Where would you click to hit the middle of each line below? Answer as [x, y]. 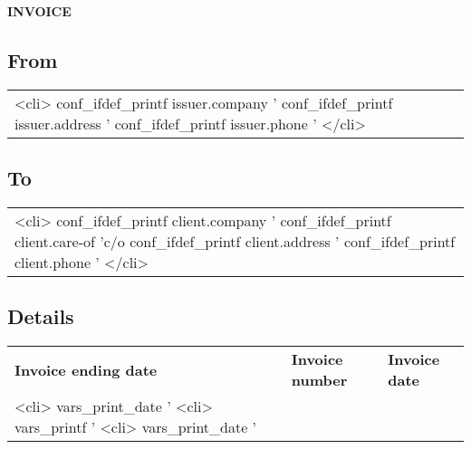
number [319, 380]
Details [41, 316]
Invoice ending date [86, 369]
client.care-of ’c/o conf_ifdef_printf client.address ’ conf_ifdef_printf [235, 241]
